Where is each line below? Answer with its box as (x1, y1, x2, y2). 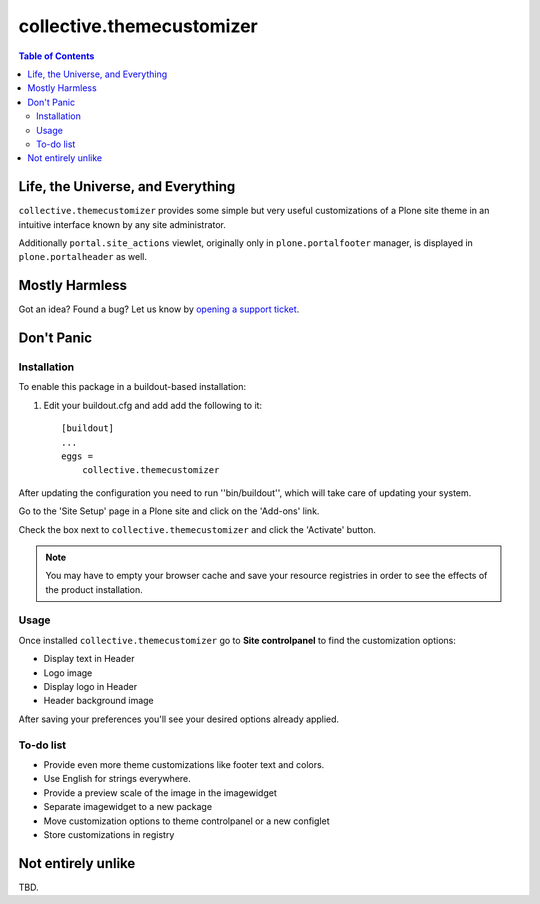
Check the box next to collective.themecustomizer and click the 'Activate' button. (18, 523, 377, 535)
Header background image (43, 695, 154, 707)
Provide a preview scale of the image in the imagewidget (43, 786, 277, 799)
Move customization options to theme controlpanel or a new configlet (43, 815, 330, 827)
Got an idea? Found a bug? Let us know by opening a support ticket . (18, 303, 300, 315)
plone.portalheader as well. (18, 251, 148, 263)
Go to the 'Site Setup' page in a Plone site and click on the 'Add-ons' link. (18, 505, 320, 517)
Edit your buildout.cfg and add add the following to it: (43, 399, 263, 411)
